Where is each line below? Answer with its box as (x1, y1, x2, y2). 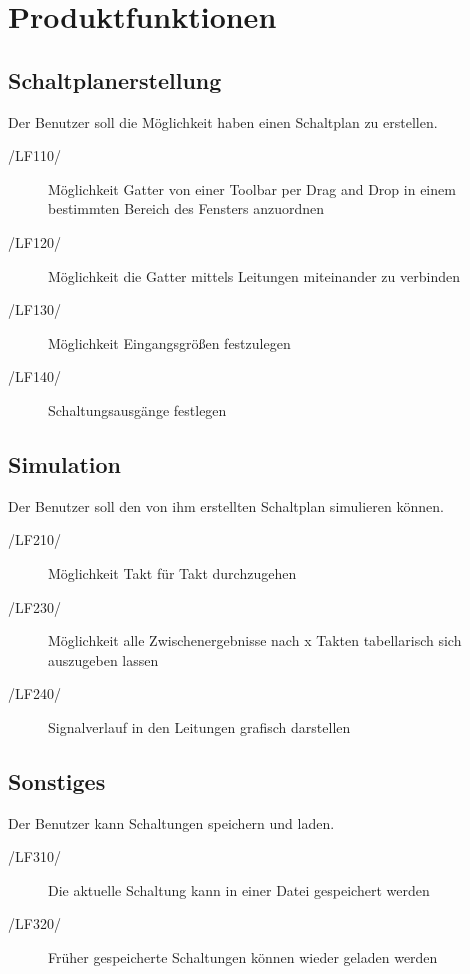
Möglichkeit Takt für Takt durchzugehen (48, 562, 297, 583)
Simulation (8, 448, 122, 479)
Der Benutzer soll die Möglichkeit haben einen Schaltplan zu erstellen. (8, 111, 438, 132)
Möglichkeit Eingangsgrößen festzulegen (48, 332, 291, 353)
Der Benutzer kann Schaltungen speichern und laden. (8, 812, 335, 833)
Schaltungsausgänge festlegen (48, 399, 227, 420)
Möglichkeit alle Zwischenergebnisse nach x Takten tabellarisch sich (48, 630, 462, 651)
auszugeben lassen (48, 649, 159, 670)
